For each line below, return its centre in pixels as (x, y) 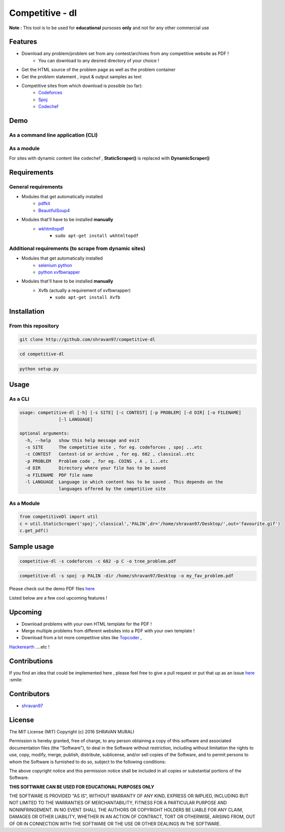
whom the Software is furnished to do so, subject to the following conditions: (88, 762)
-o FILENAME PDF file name (59, 475)
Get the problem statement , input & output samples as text (82, 76)
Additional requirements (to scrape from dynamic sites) (77, 248)
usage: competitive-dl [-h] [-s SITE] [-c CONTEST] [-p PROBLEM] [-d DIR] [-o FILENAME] (131, 412)
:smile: (16, 680)
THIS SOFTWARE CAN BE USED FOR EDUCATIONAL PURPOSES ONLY (82, 787)
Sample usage (32, 546)
